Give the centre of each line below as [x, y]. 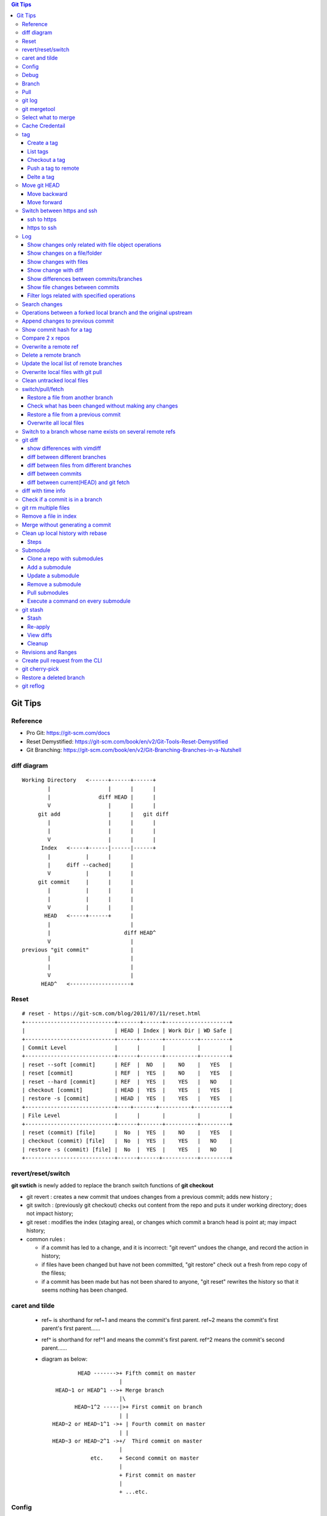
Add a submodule [49, 567]
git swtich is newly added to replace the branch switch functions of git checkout [112, 1186]
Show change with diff [55, 270]
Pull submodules [48, 592]
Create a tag [43, 143]
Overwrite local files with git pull [62, 372]
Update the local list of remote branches [72, 363]
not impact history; [50, 1213]
